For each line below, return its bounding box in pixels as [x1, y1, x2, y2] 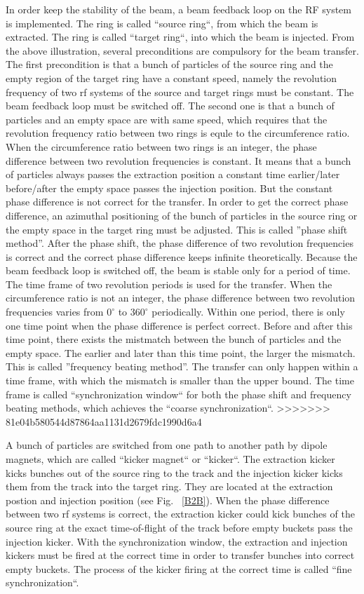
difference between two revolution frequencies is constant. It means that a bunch [6, 153, 351, 168]
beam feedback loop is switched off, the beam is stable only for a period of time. [6, 263, 351, 278]
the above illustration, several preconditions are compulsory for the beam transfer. [6, 43, 359, 58]
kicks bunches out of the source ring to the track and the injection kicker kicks [6, 465, 343, 480]
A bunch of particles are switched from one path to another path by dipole [6, 438, 328, 452]
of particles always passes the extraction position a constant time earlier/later [6, 167, 340, 182]
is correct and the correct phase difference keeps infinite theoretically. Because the [6, 249, 358, 264]
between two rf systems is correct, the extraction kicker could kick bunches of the [6, 506, 355, 521]
